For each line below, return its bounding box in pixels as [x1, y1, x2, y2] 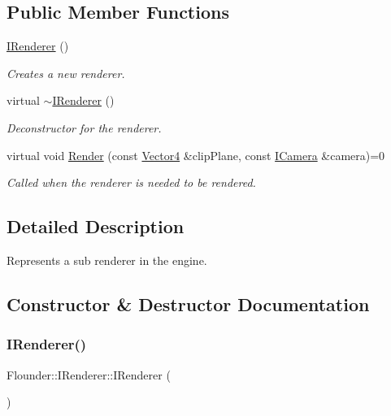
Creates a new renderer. [7, 64, 125, 81]
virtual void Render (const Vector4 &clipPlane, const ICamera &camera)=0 [7, 146, 385, 163]
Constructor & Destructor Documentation [7, 291, 370, 316]
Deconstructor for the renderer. [7, 119, 162, 136]
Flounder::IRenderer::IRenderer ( [7, 366, 171, 383]
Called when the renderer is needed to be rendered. [7, 174, 256, 191]
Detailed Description [7, 214, 185, 239]
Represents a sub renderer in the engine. [7, 251, 207, 268]
